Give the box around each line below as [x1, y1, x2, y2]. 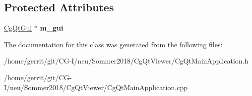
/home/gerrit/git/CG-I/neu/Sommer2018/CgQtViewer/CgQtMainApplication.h [4, 56, 249, 66]
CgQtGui [4, 23, 32, 33]
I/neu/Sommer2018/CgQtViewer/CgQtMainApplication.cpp [4, 82, 188, 92]
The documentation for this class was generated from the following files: [4, 39, 223, 49]
